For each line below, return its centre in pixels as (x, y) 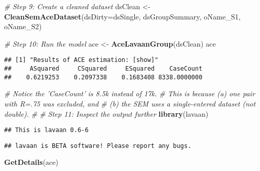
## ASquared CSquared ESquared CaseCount (103, 69)
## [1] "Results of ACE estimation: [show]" (81, 60)
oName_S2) (23, 26)
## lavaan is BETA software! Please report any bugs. (98, 146)
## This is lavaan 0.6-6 (46, 130)
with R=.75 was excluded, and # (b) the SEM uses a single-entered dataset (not (130, 103)
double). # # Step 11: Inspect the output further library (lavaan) (106, 113)
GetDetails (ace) (31, 162)
